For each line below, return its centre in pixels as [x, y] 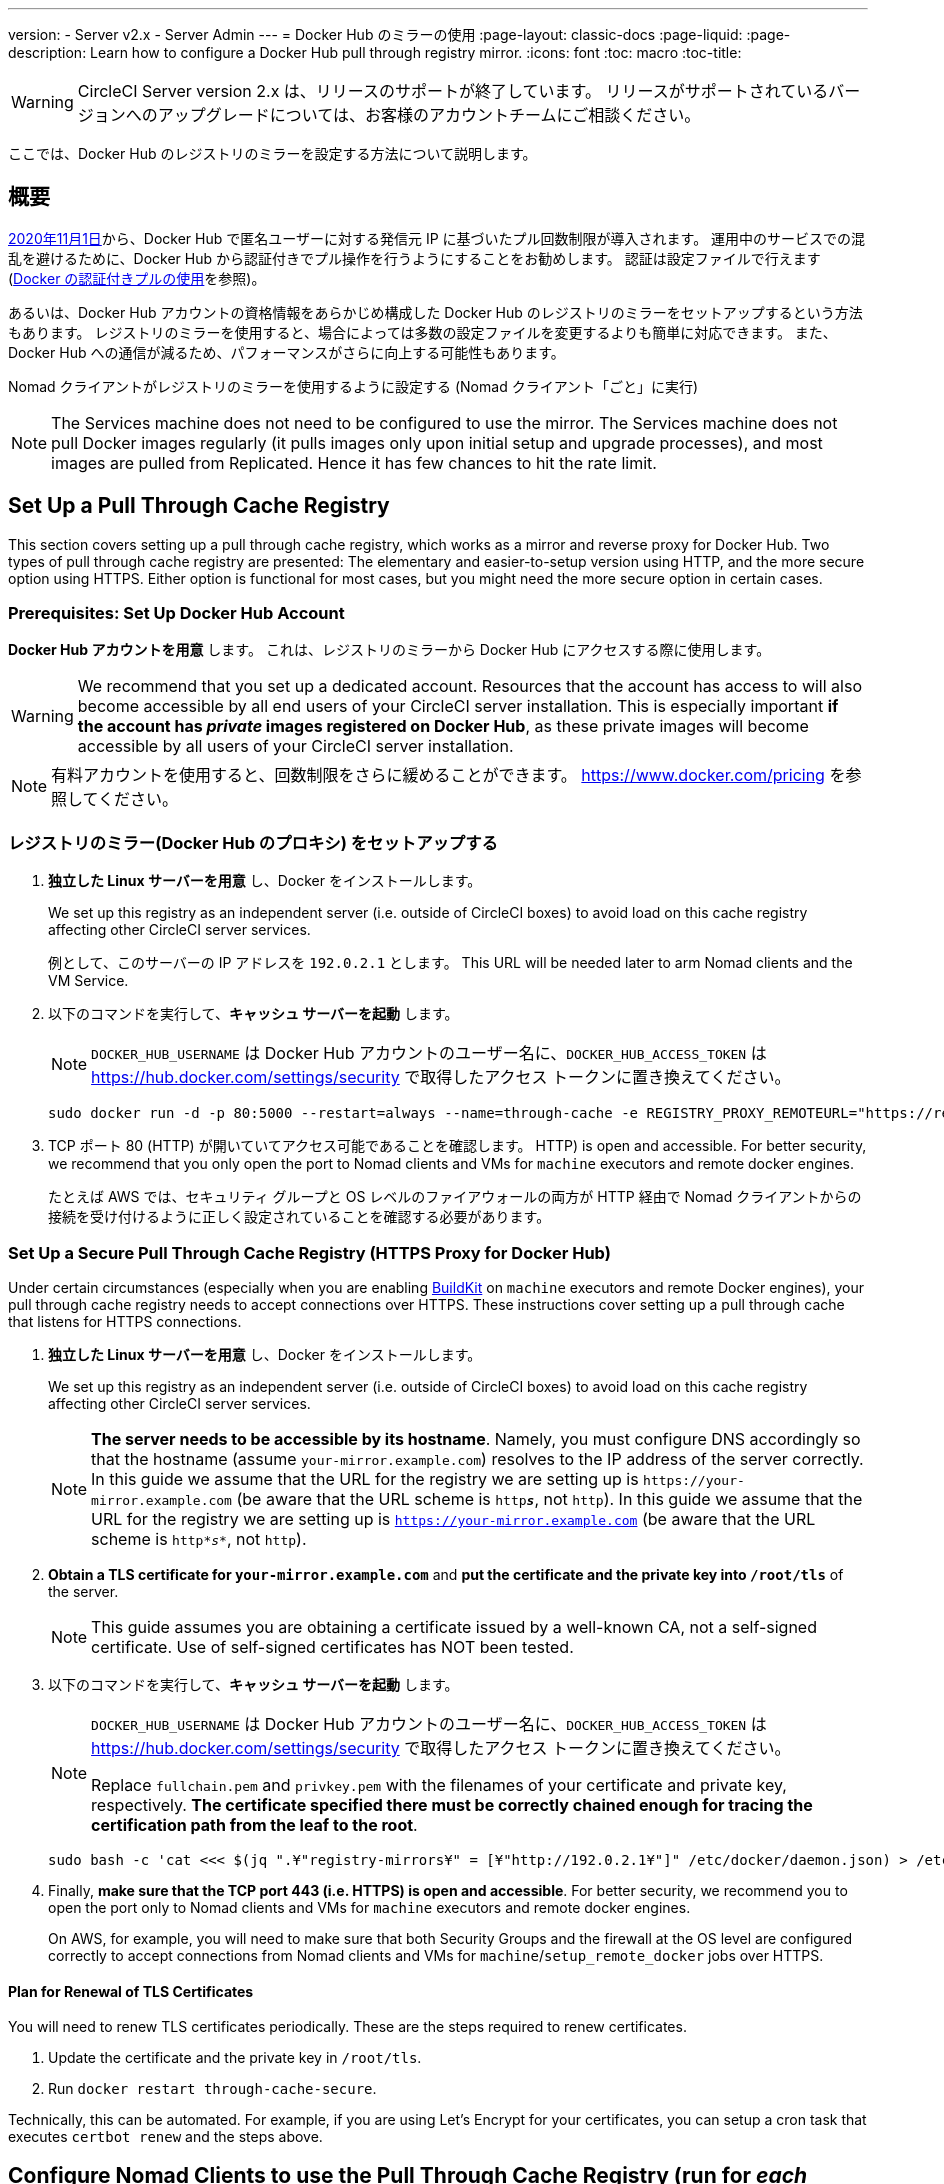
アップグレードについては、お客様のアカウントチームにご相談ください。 [429, 115]
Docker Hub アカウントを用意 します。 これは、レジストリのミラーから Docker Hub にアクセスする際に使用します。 [389, 650]
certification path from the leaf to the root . [254, 1824]
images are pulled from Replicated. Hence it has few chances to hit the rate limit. [354, 462]
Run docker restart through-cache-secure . [212, 2089]
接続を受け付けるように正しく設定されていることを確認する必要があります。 [299, 1217]
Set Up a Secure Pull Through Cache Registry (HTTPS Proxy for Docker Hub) [309, 1252]
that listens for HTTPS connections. [125, 1321]
